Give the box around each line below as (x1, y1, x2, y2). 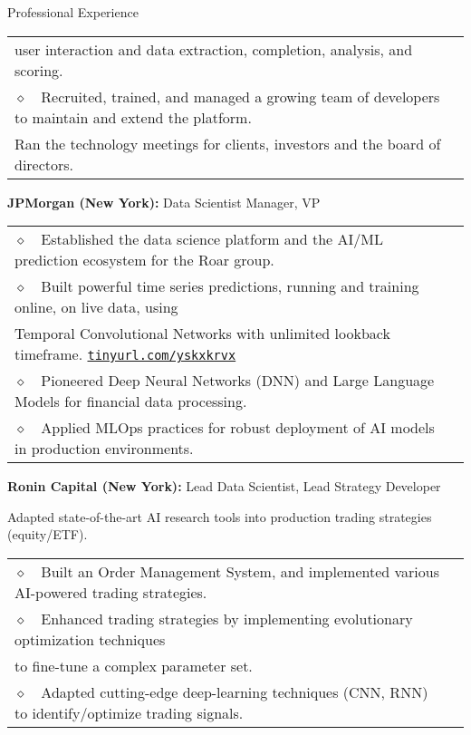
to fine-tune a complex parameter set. (14, 654, 253, 676)
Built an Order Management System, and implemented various (41, 560, 439, 582)
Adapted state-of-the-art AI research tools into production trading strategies (7, 507, 432, 526)
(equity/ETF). (7, 525, 88, 544)
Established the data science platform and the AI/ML (41, 228, 383, 250)
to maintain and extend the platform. (14, 106, 252, 128)
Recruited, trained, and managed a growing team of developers (41, 85, 440, 107)
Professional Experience (7, 3, 139, 21)
